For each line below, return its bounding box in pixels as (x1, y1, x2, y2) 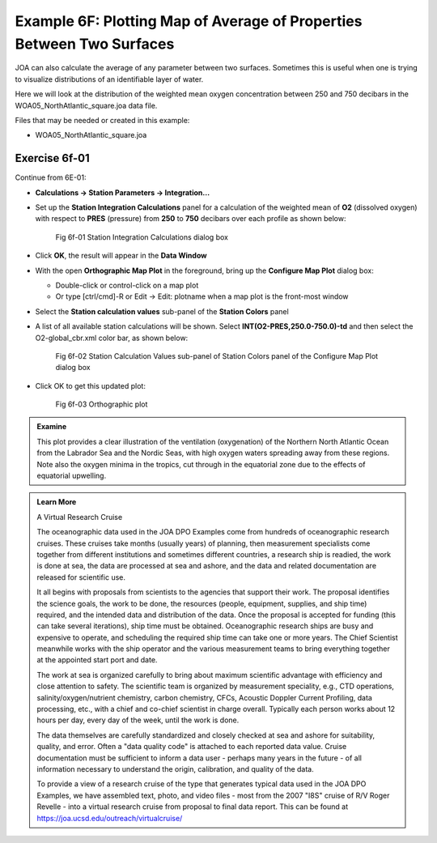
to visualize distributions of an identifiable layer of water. (15, 74, 204, 84)
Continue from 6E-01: (15, 172, 87, 182)
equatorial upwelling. (36, 470, 107, 481)
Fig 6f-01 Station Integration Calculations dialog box (55, 232, 228, 242)
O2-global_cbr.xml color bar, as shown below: (35, 333, 189, 343)
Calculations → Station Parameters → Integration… (35, 187, 210, 198)
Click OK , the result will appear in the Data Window (35, 251, 207, 261)
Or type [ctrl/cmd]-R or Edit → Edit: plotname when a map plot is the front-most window (55, 292, 349, 301)
